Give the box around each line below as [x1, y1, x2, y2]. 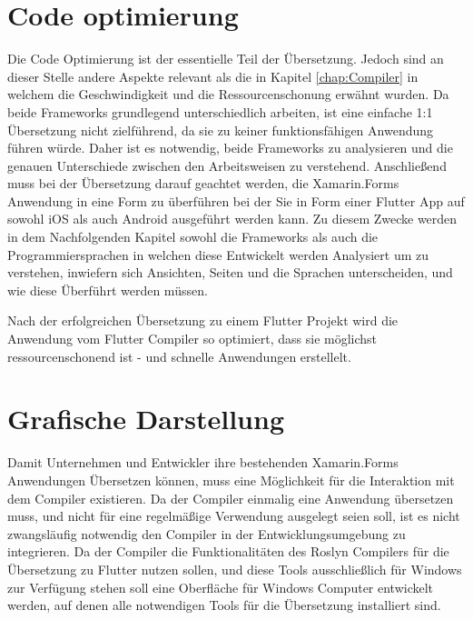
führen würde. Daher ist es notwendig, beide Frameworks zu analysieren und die [7, 138, 453, 157]
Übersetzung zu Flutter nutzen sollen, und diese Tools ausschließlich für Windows [7, 559, 462, 578]
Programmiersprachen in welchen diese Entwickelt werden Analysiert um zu [7, 245, 429, 264]
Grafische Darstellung [7, 400, 284, 437]
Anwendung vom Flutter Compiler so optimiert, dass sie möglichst [7, 329, 378, 348]
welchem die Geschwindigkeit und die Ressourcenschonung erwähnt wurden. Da [7, 85, 449, 104]
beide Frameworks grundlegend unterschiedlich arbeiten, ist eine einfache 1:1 [7, 102, 433, 121]
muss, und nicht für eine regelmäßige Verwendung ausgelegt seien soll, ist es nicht [7, 506, 460, 525]
